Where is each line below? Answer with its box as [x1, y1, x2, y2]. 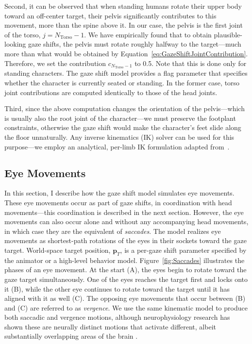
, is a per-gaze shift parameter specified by [120, 245, 247, 255]
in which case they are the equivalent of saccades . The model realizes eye [4, 226, 221, 236]
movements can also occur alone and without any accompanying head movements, [4, 216, 249, 227]
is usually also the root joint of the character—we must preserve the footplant [4, 113, 236, 123]
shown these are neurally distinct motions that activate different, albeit [4, 321, 216, 331]
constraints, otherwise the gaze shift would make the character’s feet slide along [4, 122, 241, 132]
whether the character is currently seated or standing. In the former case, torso [4, 78, 240, 88]
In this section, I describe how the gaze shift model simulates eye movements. [4, 188, 235, 198]
